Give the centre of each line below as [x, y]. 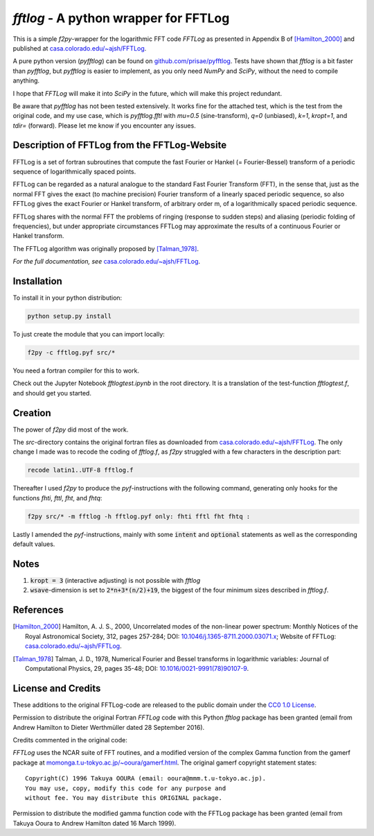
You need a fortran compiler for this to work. [76, 370]
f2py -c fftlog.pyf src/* [71, 352]
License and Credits [57, 688]
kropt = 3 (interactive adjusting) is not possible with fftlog [115, 581]
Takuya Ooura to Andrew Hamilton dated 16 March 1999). [95, 823]
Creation [32, 413]
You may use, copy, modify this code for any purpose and [126, 788]
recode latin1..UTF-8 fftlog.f [81, 470]
